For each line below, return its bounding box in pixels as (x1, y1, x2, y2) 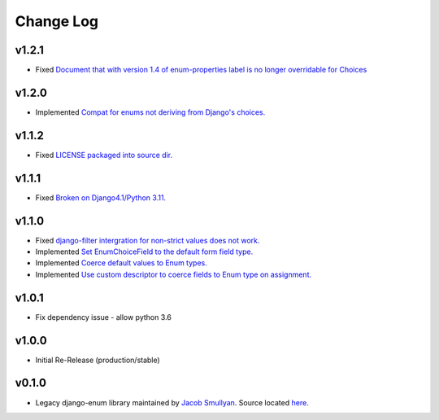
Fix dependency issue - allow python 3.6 (35, 312, 172, 322)
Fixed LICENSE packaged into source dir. (35, 150, 173, 160)
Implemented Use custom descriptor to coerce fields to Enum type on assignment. (35, 269, 312, 279)
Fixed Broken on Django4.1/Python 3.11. (35, 192, 167, 203)
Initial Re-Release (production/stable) (35, 355, 160, 365)
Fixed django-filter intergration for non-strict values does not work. (35, 235, 260, 245)
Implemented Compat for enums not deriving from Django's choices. (35, 107, 266, 117)
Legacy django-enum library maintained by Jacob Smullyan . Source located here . (35, 397, 309, 407)
